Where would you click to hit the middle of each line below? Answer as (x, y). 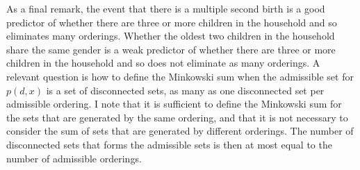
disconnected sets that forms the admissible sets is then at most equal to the (169, 144)
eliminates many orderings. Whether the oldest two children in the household (171, 36)
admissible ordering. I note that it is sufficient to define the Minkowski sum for (174, 104)
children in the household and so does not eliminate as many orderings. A (163, 63)
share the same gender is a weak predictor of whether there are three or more (171, 49)
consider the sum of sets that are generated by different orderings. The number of (180, 131)
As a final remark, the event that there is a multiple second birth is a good (166, 8)
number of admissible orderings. (74, 158)
